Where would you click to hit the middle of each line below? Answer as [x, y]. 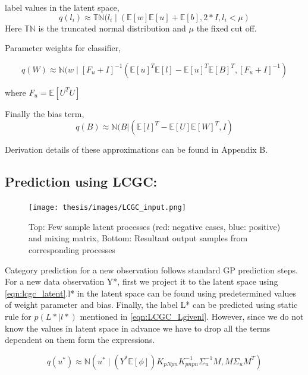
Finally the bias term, [45, 113]
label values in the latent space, [62, 7]
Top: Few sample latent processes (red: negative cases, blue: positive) [155, 226]
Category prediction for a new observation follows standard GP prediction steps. [151, 270]
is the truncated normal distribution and [112, 28]
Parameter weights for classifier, [63, 48]
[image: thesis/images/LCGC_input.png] [107, 208]
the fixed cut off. [227, 28]
